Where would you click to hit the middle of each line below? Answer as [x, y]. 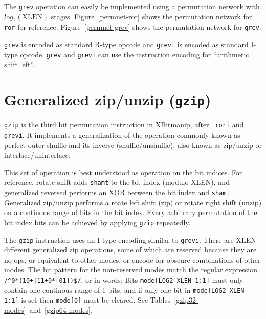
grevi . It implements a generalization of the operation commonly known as [122, 134]
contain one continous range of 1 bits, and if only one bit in [97, 290]
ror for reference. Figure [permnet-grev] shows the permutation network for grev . [133, 27]
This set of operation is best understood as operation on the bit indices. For [123, 172]
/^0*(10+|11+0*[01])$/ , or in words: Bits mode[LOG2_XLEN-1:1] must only [124, 279]
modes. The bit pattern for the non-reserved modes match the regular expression [131, 270]
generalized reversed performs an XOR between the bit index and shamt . [118, 192]
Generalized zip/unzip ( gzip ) [108, 100]
